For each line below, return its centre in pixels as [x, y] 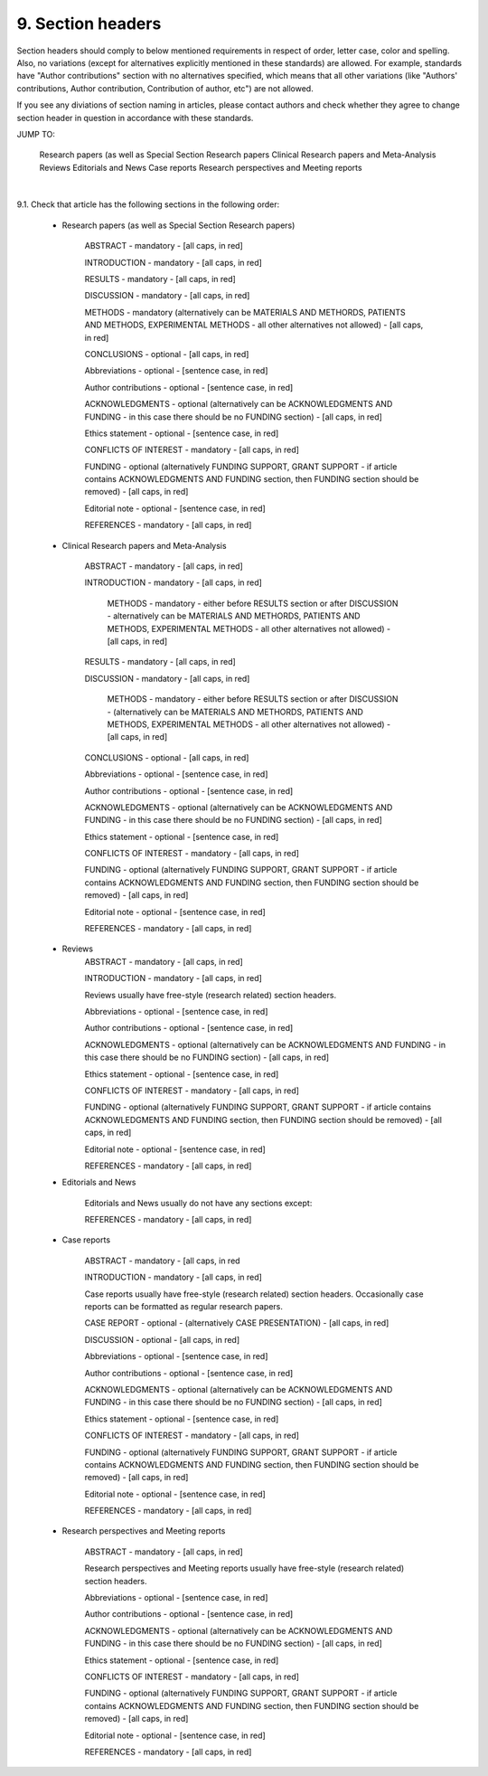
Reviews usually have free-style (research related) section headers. [211, 995]
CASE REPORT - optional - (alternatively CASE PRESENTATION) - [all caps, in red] [237, 1323]
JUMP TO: [36, 134]
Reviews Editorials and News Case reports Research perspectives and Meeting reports [201, 167]
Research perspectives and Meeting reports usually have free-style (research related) [244, 1568]
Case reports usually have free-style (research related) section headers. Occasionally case [254, 1294]
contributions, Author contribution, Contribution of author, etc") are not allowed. [165, 88]
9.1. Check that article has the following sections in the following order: [148, 204]
